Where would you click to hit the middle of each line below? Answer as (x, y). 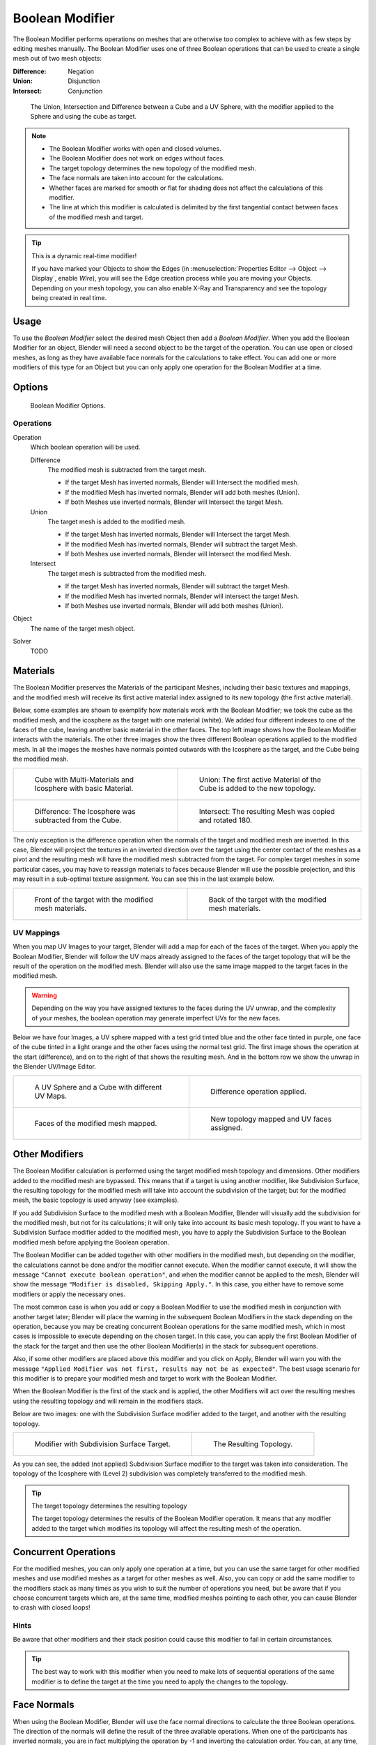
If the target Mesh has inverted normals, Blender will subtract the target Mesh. (177, 586)
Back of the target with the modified (268, 899)
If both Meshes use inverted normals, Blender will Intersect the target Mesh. (174, 502)
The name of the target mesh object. (83, 628)
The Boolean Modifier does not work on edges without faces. (137, 158)
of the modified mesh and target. (96, 217)
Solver (22, 641)
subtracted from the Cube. (78, 820)
